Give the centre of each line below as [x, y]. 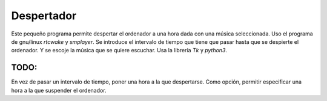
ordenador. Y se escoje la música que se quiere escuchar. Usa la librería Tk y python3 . [119, 50]
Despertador [44, 16]
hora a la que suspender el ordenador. [59, 90]
